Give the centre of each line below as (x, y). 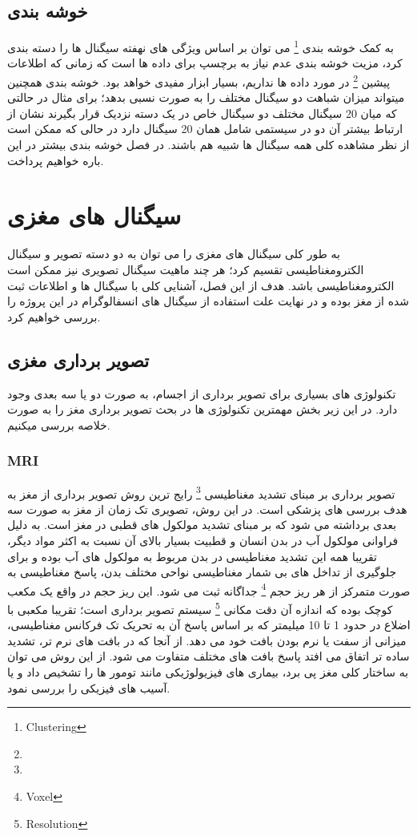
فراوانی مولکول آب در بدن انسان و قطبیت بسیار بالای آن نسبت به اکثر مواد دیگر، (203, 540)
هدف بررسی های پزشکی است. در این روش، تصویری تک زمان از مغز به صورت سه (207, 509)
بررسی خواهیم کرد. (54, 316)
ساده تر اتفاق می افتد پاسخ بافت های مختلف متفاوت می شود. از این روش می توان (208, 656)
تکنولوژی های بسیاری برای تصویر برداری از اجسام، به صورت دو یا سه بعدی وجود (202, 393)
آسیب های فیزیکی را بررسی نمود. (89, 687)
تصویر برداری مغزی (78, 359)
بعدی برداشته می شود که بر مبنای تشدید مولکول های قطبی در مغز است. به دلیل (202, 525)
